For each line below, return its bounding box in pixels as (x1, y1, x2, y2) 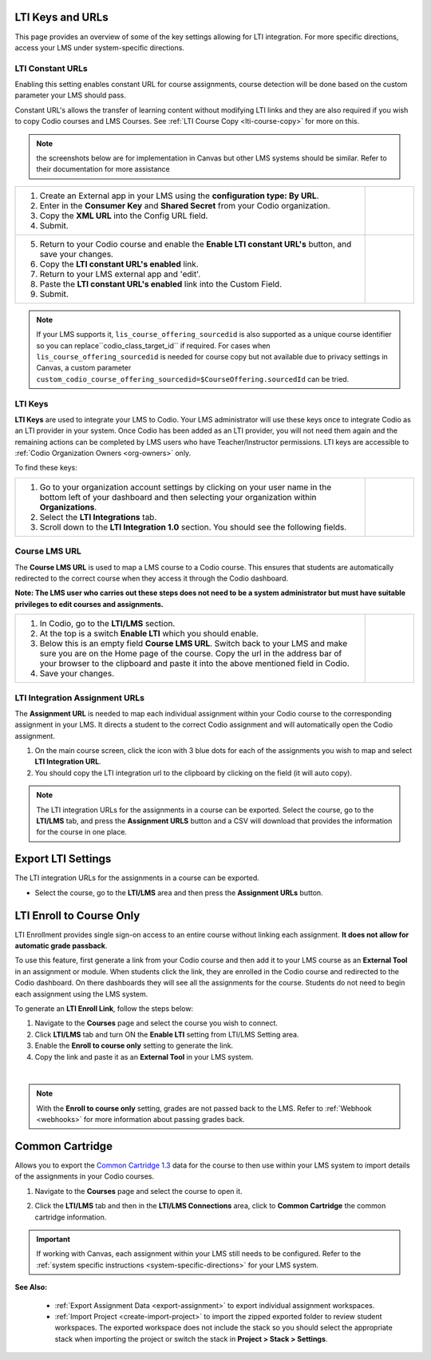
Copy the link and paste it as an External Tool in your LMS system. (34, 1052, 254, 1061)
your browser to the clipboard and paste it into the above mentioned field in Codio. (39, 658, 350, 669)
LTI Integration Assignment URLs (14, 692, 145, 703)
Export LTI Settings (14, 852, 112, 866)
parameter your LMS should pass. (14, 90, 127, 100)
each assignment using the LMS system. (14, 989, 148, 998)
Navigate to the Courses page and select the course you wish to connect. (34, 1018, 279, 1028)
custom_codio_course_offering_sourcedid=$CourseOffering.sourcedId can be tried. (36, 374, 350, 383)
